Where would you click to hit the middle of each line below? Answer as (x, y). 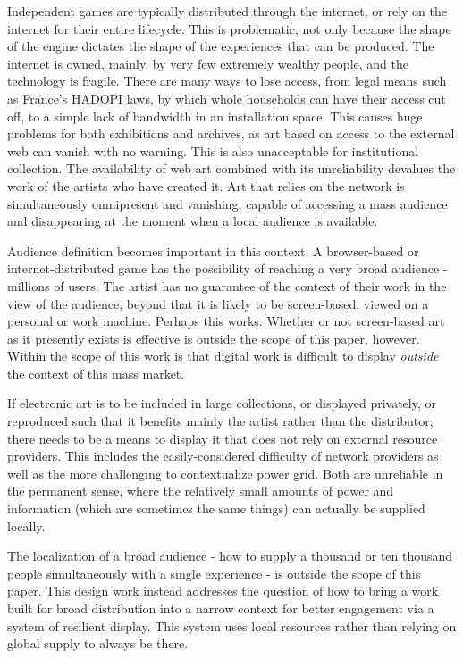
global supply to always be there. (98, 643)
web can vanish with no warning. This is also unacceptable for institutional (213, 150)
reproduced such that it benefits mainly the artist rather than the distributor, (220, 421)
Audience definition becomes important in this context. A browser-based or (213, 250)
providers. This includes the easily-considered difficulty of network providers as (223, 456)
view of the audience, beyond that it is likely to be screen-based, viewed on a (218, 303)
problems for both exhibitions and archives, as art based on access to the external (231, 133)
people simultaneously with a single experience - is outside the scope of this (214, 573)
